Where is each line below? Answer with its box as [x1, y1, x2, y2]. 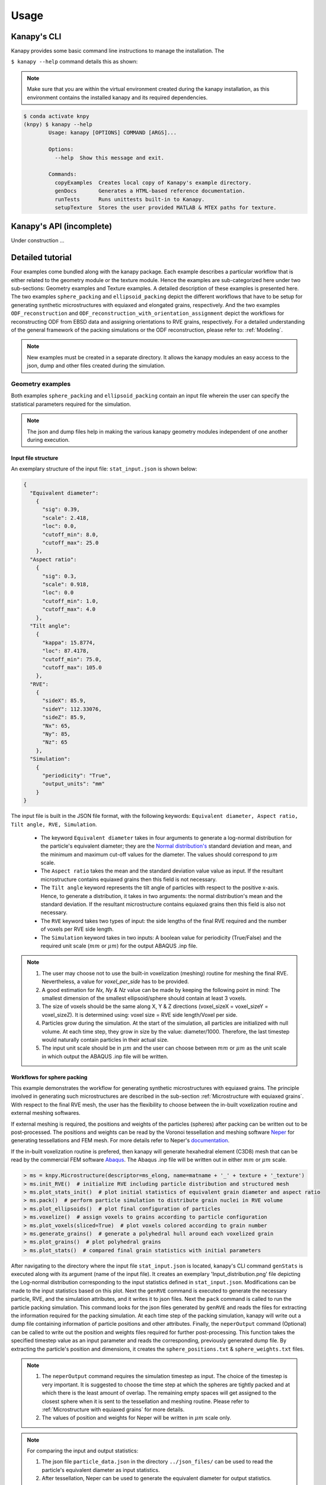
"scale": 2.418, [42, 514, 90, 521]
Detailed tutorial [11, 252, 72, 263]
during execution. [27, 436, 70, 443]
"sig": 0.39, [42, 506, 80, 513]
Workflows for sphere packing [11, 1073, 88, 1080]
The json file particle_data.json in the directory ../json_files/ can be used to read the [41, 1458, 273, 1465]
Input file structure [11, 454, 59, 462]
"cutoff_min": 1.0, [42, 598, 99, 604]
